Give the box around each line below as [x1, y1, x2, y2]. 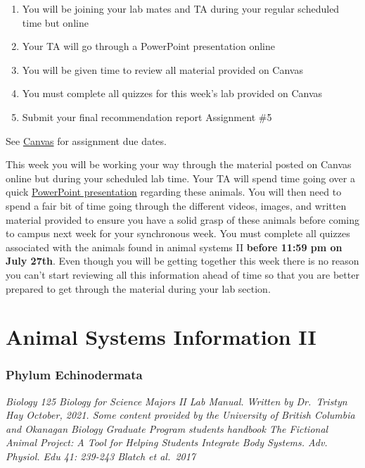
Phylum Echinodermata [6, 366, 143, 384]
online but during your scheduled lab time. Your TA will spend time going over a [6, 170, 355, 185]
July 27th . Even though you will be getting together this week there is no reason [6, 253, 359, 268]
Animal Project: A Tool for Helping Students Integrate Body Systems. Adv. [6, 435, 328, 450]
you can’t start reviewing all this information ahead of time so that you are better [6, 267, 359, 282]
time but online [22, 15, 89, 30]
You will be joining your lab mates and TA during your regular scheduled [22, 1, 340, 15]
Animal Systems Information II [6, 322, 316, 351]
